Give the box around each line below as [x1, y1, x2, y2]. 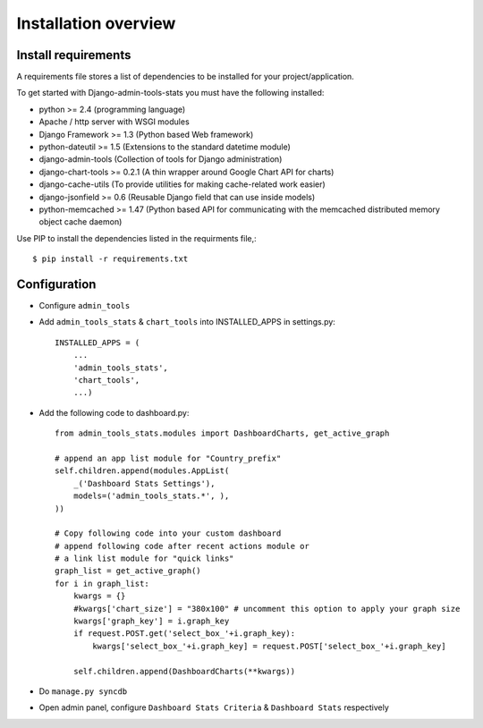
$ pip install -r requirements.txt [32, 254, 189, 264]
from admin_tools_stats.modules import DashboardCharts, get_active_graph [55, 428, 390, 438]
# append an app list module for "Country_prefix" [55, 453, 282, 463]
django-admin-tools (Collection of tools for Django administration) [38, 154, 283, 165]
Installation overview [16, 13, 176, 33]
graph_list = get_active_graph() [55, 566, 201, 576]
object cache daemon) [38, 216, 123, 227]
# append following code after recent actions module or [55, 541, 310, 551]
